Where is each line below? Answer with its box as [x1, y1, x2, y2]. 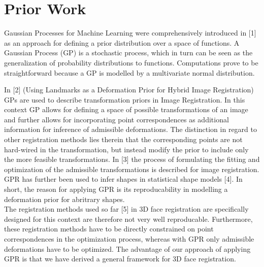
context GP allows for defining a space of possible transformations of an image [4, 104, 248, 115]
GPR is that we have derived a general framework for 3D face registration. [4, 253, 236, 264]
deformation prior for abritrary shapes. [4, 193, 125, 204]
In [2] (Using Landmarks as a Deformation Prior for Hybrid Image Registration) [4, 84, 254, 95]
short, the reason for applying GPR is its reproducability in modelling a [4, 184, 228, 194]
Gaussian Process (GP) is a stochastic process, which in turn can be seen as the [4, 47, 253, 58]
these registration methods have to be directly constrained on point [4, 223, 214, 234]
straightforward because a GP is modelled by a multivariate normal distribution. [4, 67, 255, 78]
